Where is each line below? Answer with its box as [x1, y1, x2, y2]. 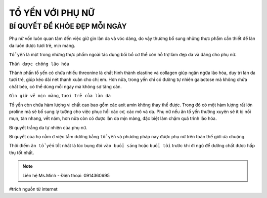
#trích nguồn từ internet [9, 186, 58, 192]
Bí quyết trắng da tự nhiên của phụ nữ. [9, 124, 88, 130]
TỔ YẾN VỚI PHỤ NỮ [9, 7, 95, 18]
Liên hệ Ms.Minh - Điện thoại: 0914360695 [22, 172, 110, 178]
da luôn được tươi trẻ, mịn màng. [9, 42, 75, 48]
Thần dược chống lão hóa [9, 61, 69, 67]
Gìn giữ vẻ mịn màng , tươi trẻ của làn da [9, 93, 111, 99]
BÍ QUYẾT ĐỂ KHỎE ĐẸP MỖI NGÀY [9, 22, 127, 31]
